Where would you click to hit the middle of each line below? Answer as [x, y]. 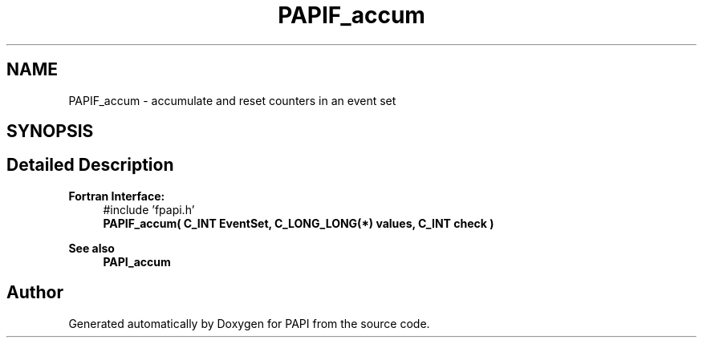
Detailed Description [90, 165]
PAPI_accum [137, 261]
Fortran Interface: [117, 196]
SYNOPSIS [50, 132]
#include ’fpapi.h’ [149, 209]
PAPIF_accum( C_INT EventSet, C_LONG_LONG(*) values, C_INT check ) [299, 223]
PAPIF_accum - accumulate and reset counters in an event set [232, 100]
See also [91, 248]
